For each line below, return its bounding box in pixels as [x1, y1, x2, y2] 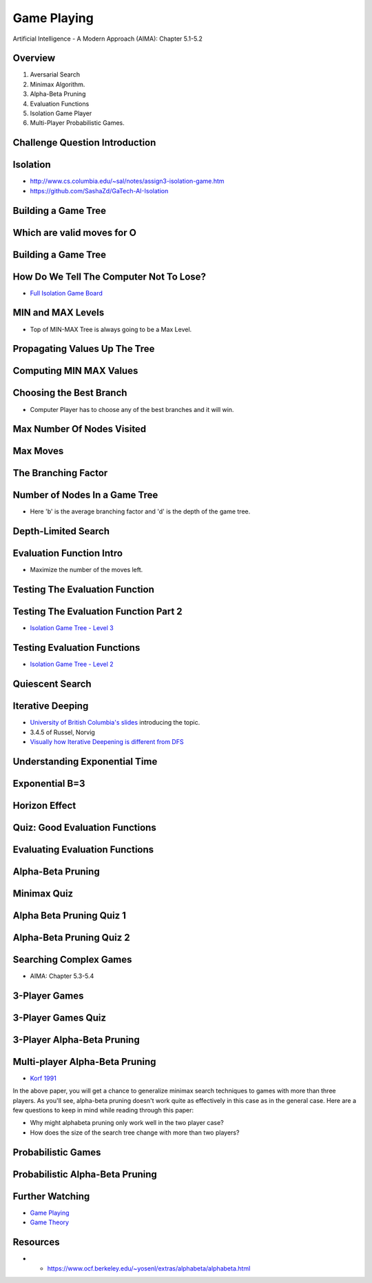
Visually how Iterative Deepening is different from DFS [30, 737, 184, 745]
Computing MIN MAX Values [12, 365, 138, 377]
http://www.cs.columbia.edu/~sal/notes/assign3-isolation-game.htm [30, 177, 225, 186]
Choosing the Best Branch [12, 387, 127, 399]
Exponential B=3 [12, 777, 85, 790]
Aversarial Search [30, 70, 81, 79]
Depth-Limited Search [12, 525, 110, 538]
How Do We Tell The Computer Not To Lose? [12, 271, 207, 282]
